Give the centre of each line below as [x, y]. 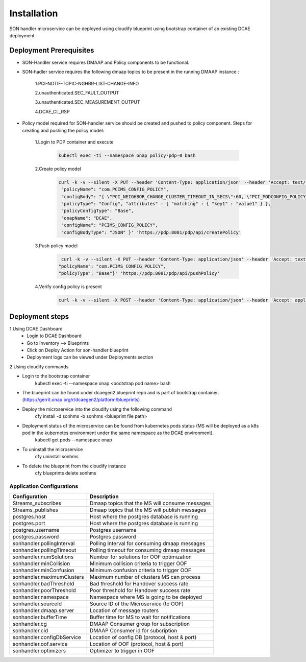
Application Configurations [44, 486]
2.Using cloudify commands [39, 367]
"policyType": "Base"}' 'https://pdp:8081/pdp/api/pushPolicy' [139, 274]
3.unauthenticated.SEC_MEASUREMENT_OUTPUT [87, 102]
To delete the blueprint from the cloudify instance [74, 466]
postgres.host [29, 517]
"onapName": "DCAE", [87, 218]
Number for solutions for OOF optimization [141, 557]
